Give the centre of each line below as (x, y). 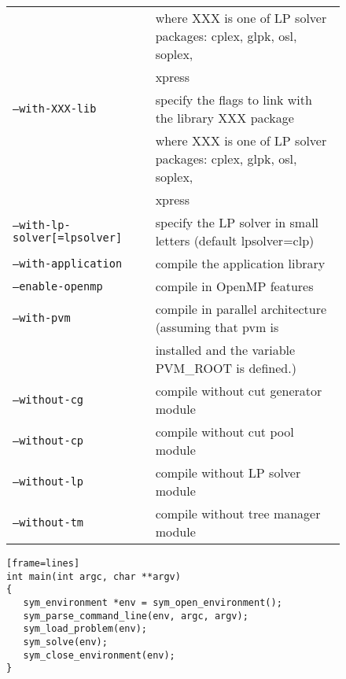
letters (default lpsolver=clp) (235, 240)
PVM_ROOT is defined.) (226, 368)
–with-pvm (42, 318)
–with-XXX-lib (55, 109)
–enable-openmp (58, 286)
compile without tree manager (238, 513)
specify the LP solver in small (237, 222)
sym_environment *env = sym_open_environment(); (153, 602)
